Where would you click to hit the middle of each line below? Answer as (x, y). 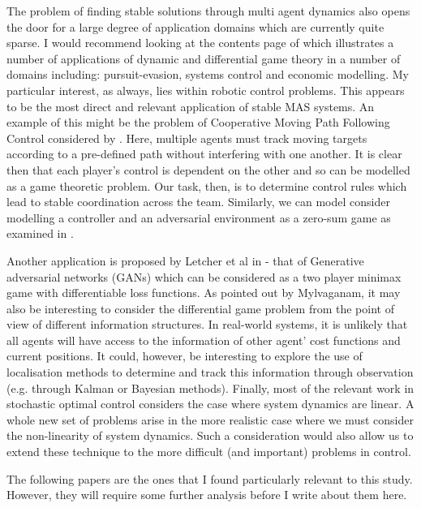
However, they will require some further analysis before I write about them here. (207, 495)
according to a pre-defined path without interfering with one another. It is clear (204, 154)
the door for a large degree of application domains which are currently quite (195, 26)
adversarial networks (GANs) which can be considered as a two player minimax (204, 276)
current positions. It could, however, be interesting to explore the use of (185, 356)
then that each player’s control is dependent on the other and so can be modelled (208, 169)
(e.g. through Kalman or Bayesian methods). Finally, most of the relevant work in (210, 387)
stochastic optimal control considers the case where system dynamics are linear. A (210, 404)
